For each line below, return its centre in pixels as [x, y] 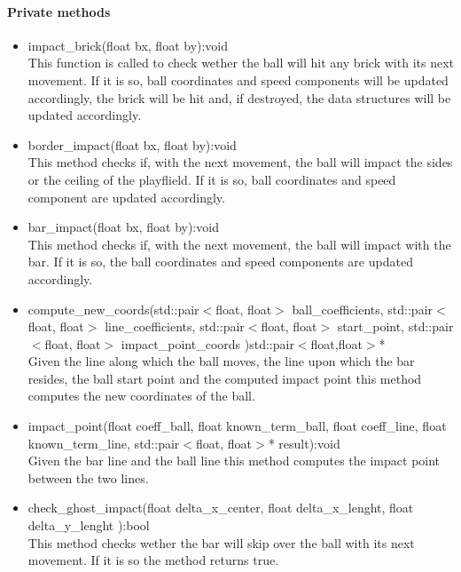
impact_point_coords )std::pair [207, 343]
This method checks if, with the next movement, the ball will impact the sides [240, 162]
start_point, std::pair [395, 326]
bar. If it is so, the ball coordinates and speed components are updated [220, 262]
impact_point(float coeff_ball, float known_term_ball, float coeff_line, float [237, 426]
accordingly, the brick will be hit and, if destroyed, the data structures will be [239, 97]
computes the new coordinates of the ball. [141, 396]
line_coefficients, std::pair [175, 326]
